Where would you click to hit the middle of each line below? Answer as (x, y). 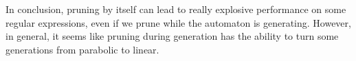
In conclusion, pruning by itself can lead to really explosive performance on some (176, 9)
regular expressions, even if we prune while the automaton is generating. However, (178, 22)
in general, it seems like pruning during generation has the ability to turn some (172, 36)
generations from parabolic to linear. (82, 49)
